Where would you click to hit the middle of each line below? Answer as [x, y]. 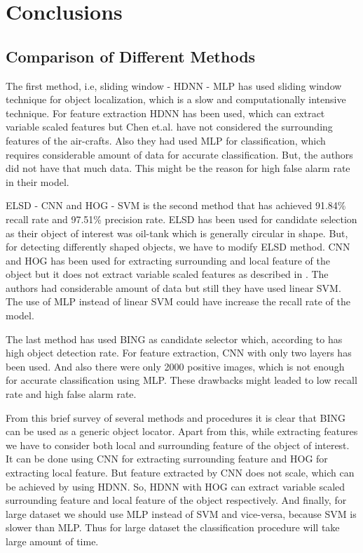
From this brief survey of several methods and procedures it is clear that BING [176, 417]
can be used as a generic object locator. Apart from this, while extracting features [182, 431]
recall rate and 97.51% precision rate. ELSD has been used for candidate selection [181, 219]
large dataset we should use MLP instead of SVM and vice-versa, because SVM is [181, 513]
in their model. [37, 181]
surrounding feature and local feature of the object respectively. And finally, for [176, 500]
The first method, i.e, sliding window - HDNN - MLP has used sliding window [174, 85]
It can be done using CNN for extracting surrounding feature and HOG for [167, 459]
